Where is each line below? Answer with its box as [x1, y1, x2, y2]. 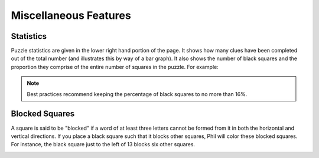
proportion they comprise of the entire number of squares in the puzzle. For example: [11, 63, 219, 70]
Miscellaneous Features [11, 9, 131, 22]
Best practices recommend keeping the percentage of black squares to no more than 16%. [27, 90, 248, 97]
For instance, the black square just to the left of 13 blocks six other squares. [11, 141, 195, 148]
